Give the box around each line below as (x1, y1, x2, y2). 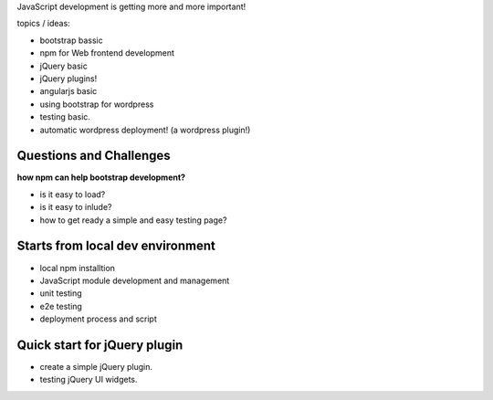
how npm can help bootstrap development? (16, 172, 186, 183)
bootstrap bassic (39, 35, 104, 46)
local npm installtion (39, 262, 116, 273)
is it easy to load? (39, 188, 106, 200)
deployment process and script (39, 313, 157, 324)
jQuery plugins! (39, 73, 98, 84)
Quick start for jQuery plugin (16, 337, 184, 353)
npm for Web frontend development (39, 47, 175, 58)
